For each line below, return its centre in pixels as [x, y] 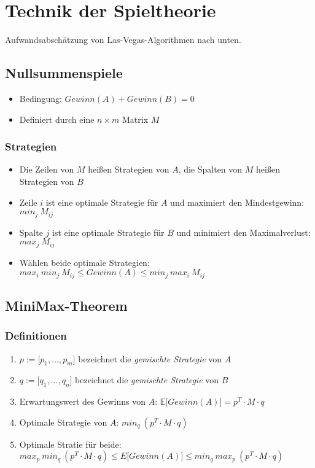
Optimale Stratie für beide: [70, 444]
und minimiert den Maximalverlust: [243, 232]
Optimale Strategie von [63, 422]
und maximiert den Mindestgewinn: [237, 202]
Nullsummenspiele [64, 73]
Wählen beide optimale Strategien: [84, 262]
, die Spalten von [210, 169]
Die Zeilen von [47, 169]
